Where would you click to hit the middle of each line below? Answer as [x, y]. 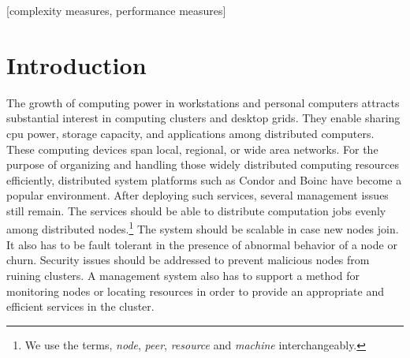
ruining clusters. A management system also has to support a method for [183, 275]
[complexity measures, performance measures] [116, 10]
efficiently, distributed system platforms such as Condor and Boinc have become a [204, 179]
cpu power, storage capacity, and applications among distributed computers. [190, 133]
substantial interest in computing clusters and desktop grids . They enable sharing [203, 118]
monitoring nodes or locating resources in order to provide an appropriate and [195, 291]
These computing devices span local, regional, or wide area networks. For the [192, 149]
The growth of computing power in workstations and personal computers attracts [203, 102]
